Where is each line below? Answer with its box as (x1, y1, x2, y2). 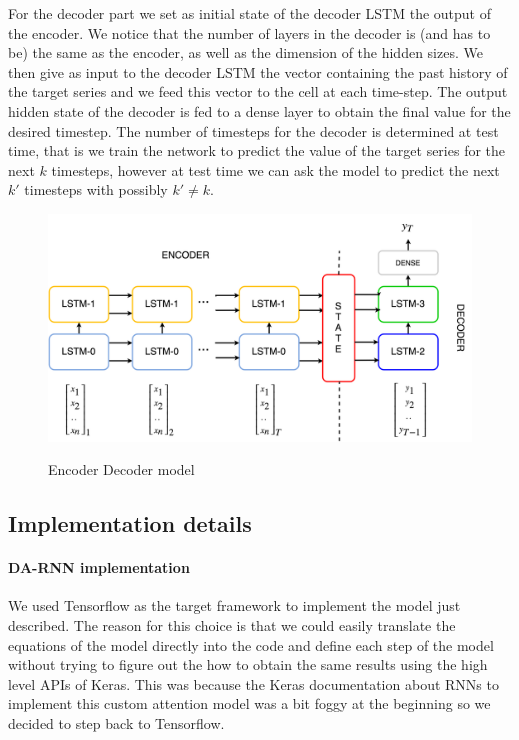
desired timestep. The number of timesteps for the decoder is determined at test (8, 120, 499, 141)
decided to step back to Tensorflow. (8, 713, 225, 733)
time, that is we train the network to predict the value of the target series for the (8, 140, 506, 161)
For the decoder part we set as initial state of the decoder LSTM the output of (8, 3, 491, 23)
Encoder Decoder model (48, 459, 195, 480)
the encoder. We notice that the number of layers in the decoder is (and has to (8, 22, 491, 43)
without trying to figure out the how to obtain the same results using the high (8, 654, 488, 675)
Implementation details (8, 508, 252, 539)
